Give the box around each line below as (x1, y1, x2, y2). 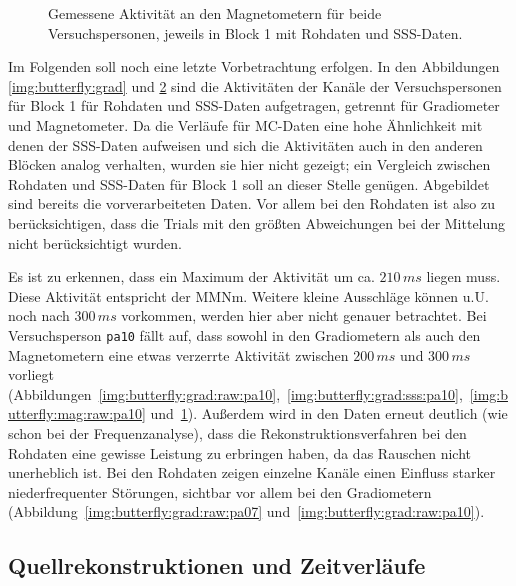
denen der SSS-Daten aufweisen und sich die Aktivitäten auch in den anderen (8, 134, 483, 155)
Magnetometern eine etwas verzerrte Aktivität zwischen (8, 344, 349, 365)
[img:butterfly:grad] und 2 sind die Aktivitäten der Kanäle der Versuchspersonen (8, 75, 502, 96)
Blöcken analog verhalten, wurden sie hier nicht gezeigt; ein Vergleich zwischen (8, 154, 491, 175)
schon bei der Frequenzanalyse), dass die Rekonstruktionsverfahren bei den (8, 422, 467, 443)
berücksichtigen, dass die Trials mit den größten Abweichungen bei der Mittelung (8, 212, 506, 233)
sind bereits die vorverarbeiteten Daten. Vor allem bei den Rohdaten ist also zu (8, 193, 496, 214)
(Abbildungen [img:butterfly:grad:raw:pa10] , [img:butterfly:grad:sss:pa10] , (8, 383, 463, 404)
